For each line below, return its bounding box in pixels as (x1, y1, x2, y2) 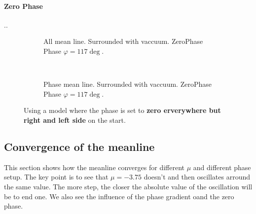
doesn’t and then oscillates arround (144, 172, 251, 182)
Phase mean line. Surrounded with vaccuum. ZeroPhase (43, 79, 212, 89)
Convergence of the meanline (4, 139, 155, 154)
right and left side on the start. (24, 114, 126, 125)
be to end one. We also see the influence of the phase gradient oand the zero (4, 191, 234, 201)
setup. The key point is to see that (4, 172, 109, 182)
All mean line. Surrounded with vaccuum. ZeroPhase (43, 36, 203, 46)
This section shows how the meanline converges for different (4, 162, 185, 172)
